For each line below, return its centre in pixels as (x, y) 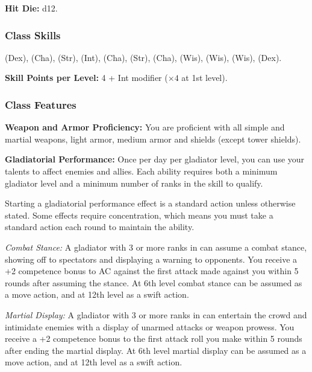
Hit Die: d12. (31, 8)
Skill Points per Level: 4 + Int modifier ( (86, 78)
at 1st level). (204, 78)
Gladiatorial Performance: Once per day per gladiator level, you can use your (155, 159)
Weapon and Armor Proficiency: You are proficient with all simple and (145, 127)
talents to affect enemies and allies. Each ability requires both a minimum (141, 171)
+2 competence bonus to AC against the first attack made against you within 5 (152, 271)
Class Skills (33, 35)
